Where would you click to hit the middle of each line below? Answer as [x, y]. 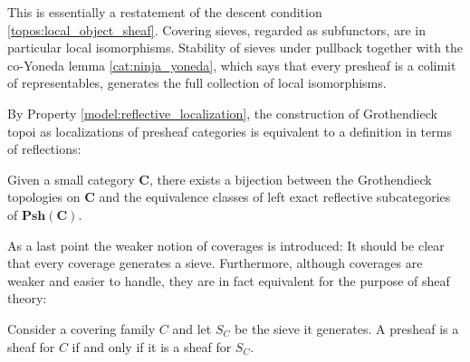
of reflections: [44, 149]
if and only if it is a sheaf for [152, 346]
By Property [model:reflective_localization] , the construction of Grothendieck [222, 113]
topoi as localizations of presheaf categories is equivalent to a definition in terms [230, 131]
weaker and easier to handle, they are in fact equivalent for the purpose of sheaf [229, 280]
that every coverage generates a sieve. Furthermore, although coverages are [215, 263]
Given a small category [71, 179]
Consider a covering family [82, 328]
